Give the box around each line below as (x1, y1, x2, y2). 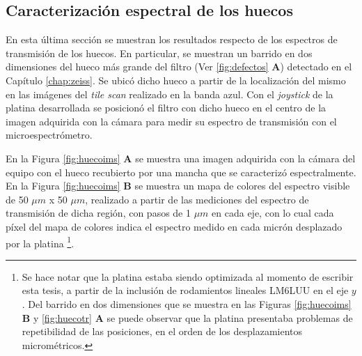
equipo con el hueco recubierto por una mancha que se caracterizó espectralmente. (6, 164, 356, 179)
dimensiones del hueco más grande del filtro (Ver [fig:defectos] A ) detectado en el (6, 59, 352, 74)
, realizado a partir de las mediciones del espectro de (85, 192, 309, 206)
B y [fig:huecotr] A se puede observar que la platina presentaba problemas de (22, 310, 353, 325)
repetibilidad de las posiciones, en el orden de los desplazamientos (22, 324, 303, 339)
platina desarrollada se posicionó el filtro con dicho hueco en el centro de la (6, 100, 326, 115)
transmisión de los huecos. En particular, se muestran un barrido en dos (6, 45, 313, 60)
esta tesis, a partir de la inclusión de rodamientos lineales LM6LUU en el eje (22, 283, 349, 297)
